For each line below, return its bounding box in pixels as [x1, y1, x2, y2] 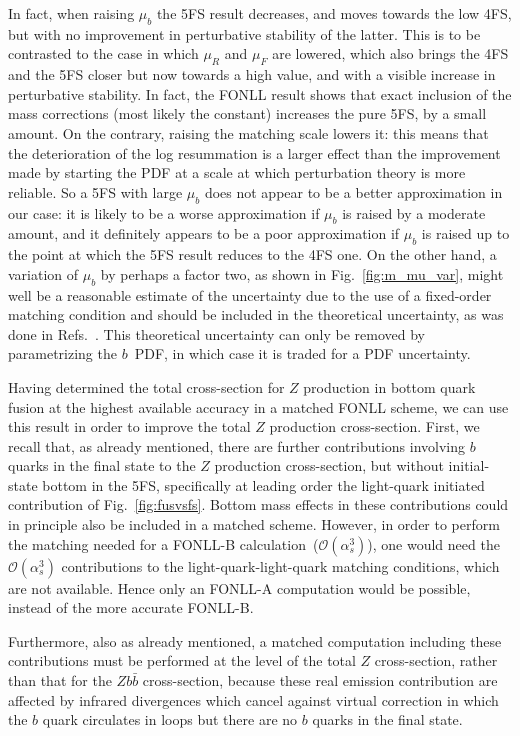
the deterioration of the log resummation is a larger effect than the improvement [8, 142, 501, 163]
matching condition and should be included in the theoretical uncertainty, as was [8, 304, 504, 325]
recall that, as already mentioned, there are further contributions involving [8, 435, 466, 456]
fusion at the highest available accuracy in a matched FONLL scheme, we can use [8, 396, 509, 417]
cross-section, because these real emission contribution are [142, 670, 498, 691]
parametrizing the [8, 343, 117, 364]
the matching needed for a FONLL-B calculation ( [8, 533, 319, 554]
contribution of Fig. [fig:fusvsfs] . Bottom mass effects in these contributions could [8, 494, 509, 515]
